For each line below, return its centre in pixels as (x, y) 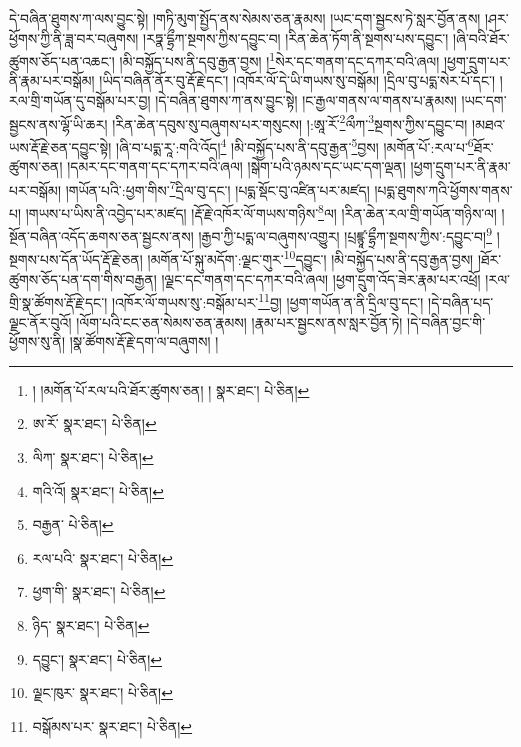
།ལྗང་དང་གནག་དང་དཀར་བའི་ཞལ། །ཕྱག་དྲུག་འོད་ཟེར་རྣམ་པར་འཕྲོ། (321, 278)
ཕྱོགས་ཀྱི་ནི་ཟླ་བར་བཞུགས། (74, 37)
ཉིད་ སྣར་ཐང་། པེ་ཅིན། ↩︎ (91, 624)
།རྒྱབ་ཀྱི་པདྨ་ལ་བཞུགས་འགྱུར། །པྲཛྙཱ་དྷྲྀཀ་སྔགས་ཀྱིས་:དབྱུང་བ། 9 (345, 234)
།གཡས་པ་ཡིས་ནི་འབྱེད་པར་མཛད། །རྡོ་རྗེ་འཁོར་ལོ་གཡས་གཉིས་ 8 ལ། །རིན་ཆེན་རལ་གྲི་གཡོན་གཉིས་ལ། (261, 211)
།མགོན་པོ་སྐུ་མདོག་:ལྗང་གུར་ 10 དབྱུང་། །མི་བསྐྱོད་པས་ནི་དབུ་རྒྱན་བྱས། (310, 258)
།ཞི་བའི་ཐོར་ (481, 37)
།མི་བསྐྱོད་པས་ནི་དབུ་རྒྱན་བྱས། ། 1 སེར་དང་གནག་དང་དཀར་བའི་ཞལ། (279, 59)
